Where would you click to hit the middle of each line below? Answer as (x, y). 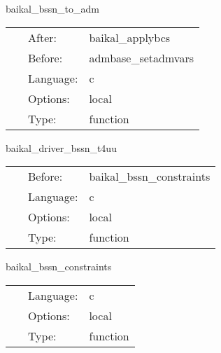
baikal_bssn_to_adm (52, 8)
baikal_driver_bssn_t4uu (61, 147)
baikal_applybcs (130, 37)
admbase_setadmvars (141, 57)
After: (42, 37)
